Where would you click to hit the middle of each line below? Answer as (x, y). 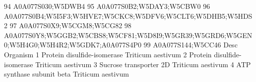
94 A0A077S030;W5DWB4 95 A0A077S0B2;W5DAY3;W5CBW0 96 (107, 6)
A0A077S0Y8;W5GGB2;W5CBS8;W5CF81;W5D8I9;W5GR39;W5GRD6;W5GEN (128, 35)
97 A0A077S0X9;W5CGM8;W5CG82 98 (70, 25)
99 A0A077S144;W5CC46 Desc (191, 45)
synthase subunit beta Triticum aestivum (66, 74)
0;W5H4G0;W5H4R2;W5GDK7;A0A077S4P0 (73, 45)
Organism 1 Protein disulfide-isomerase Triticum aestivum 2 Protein (108, 54)
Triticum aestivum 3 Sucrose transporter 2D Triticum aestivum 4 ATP (143, 64)
